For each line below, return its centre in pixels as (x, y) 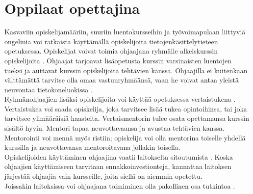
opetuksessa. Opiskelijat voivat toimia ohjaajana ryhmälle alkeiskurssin (111, 51)
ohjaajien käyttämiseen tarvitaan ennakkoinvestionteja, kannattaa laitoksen (118, 166)
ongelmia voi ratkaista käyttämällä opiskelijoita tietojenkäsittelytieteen (111, 41)
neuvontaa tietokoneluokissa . (49, 89)
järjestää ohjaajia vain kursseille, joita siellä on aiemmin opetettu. (103, 176)
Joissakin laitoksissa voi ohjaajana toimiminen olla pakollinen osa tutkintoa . (120, 185)
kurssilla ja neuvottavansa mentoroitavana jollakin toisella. (92, 147)
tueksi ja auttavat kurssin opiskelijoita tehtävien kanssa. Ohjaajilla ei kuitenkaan (126, 70)
